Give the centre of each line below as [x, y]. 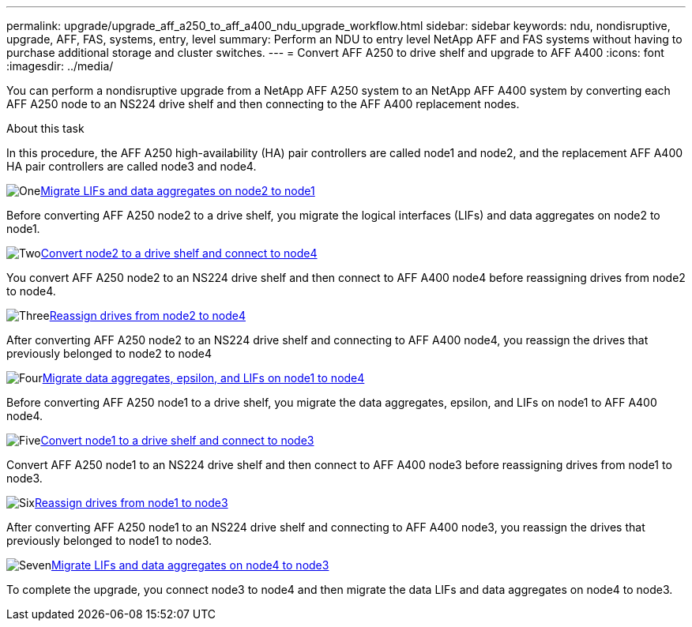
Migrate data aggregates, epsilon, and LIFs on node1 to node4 [203, 378]
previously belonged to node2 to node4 [109, 353]
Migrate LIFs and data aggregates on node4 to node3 [190, 565]
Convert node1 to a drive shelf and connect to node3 [177, 440]
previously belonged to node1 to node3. [109, 541]
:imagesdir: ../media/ [60, 66]
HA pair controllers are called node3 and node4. [132, 166]
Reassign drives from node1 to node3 [132, 503]
